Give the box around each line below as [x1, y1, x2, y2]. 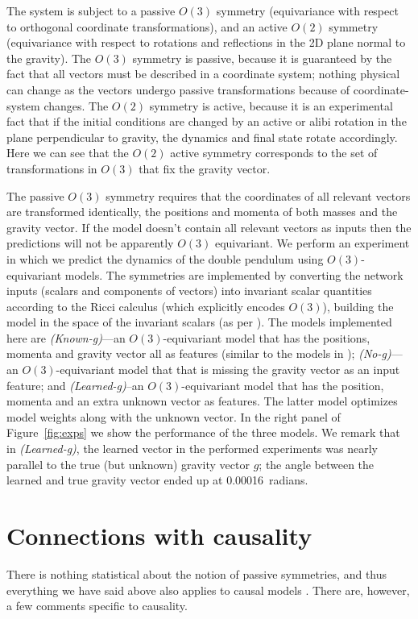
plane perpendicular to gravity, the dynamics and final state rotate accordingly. [6, 128, 398, 145]
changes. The [43, 97, 109, 114]
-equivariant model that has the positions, [163, 329, 370, 346]
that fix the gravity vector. [139, 160, 271, 177]
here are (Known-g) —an [6, 329, 126, 346]
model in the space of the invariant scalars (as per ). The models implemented [6, 314, 392, 330]
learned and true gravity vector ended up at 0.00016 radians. [6, 472, 308, 488]
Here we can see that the [6, 144, 129, 161]
